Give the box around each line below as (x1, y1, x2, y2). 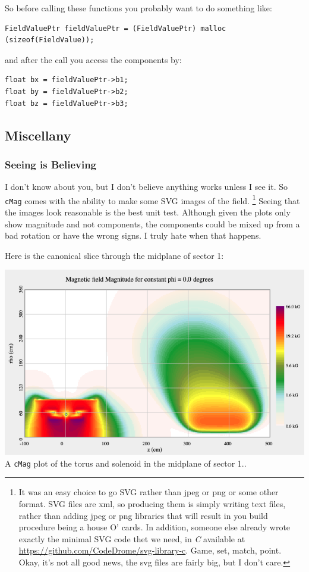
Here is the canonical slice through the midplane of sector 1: (5, 249, 224, 261)
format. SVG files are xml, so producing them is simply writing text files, (18, 498, 286, 510)
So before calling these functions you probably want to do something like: (5, 2, 272, 14)
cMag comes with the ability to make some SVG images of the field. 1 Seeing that (5, 192, 300, 207)
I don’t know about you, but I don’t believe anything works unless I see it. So (5, 180, 288, 193)
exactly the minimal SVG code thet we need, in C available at (18, 532, 245, 545)
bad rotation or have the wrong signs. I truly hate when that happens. (5, 229, 261, 242)
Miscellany (5, 126, 71, 144)
